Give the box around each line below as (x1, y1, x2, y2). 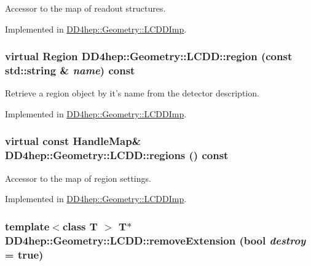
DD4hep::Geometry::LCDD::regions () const (5, 147, 229, 163)
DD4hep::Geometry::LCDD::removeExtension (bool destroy (5, 232, 306, 248)
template (5, 218, 50, 233)
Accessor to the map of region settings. (5, 171, 151, 184)
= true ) (5, 246, 44, 262)
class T (62, 218, 98, 233)
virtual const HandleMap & (5, 133, 141, 149)
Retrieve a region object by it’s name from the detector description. (5, 87, 259, 100)
